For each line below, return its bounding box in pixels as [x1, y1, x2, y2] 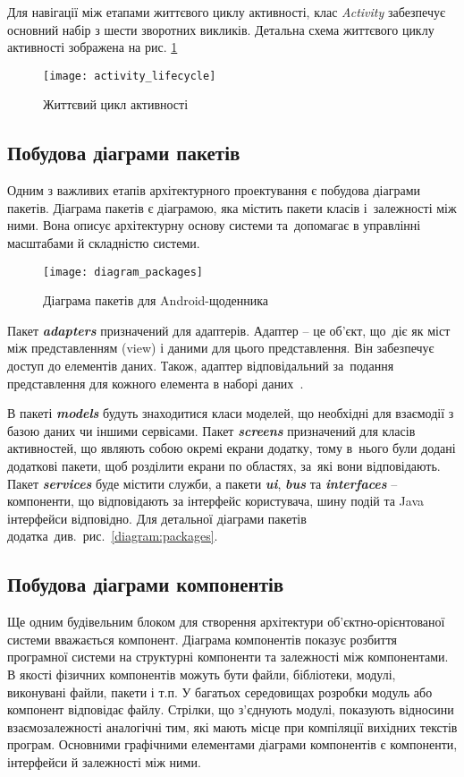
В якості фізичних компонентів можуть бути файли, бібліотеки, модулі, [7, 664, 396, 683]
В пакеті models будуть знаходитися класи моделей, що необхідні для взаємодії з [7, 404, 454, 423]
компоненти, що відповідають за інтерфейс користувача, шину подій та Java [7, 491, 425, 510]
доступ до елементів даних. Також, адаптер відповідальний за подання [7, 356, 394, 375]
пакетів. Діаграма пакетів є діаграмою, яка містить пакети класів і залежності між [7, 198, 457, 217]
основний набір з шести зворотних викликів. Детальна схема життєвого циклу [7, 20, 434, 38]
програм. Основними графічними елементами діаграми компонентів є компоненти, [7, 735, 458, 754]
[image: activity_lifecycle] [43, 69, 216, 82]
